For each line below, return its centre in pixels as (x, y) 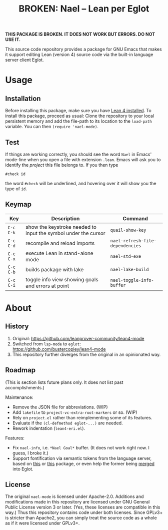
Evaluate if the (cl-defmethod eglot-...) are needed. (68, 423)
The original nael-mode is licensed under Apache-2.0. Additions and (74, 496)
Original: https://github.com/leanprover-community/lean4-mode (78, 338)
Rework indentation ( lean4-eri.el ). (49, 428)
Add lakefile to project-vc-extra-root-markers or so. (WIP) (75, 412)
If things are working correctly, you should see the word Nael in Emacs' (78, 154)
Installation (23, 98)
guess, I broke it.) (30, 453)
